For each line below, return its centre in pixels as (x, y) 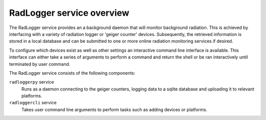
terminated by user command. (40, 64)
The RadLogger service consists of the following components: (72, 73)
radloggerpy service (32, 82)
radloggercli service (33, 103)
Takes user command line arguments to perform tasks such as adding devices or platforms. (114, 109)
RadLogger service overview (69, 13)
